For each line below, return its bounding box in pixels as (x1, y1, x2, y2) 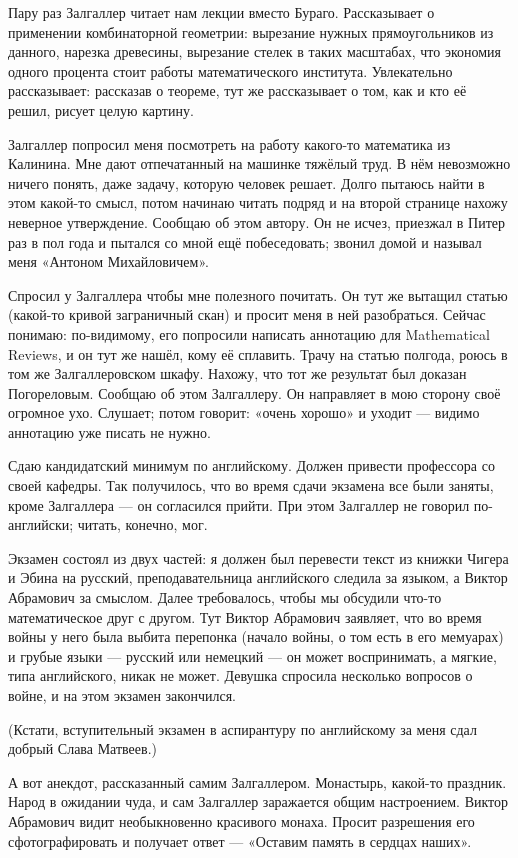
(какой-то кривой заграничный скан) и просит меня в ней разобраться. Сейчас (8, 304, 486, 325)
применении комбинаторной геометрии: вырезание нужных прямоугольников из (8, 21, 494, 42)
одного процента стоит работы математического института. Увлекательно (8, 60, 453, 81)
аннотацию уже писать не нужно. (8, 421, 211, 442)
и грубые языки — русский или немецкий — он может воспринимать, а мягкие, (8, 645, 497, 666)
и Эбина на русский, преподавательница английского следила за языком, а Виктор (8, 567, 508, 588)
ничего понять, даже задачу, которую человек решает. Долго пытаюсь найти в (8, 172, 485, 193)
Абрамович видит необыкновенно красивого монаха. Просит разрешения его (8, 810, 475, 831)
